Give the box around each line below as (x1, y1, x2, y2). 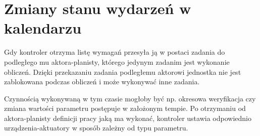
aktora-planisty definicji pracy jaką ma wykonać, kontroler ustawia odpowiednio (4, 112, 251, 123)
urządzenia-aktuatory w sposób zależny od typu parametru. (4, 122, 188, 133)
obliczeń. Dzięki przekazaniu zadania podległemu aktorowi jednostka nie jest (4, 66, 241, 77)
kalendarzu (4, 18, 82, 38)
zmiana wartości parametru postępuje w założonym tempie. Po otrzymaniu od (4, 103, 246, 113)
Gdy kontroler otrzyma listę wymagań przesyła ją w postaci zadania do (4, 47, 225, 57)
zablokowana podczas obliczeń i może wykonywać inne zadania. (4, 76, 200, 87)
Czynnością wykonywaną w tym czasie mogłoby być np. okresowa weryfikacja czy (4, 93, 256, 103)
